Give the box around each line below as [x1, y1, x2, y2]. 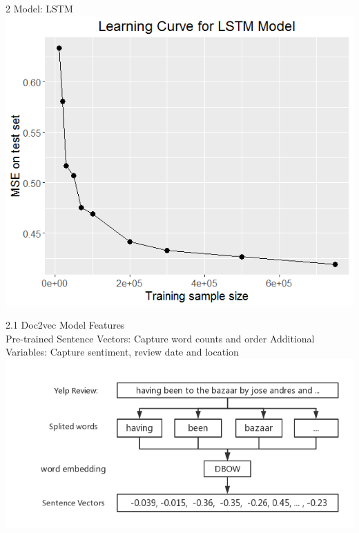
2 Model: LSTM [6, 1, 73, 15]
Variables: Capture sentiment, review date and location [6, 345, 239, 359]
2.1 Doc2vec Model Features [6, 318, 125, 332]
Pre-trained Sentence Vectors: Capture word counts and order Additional [6, 331, 315, 345]
